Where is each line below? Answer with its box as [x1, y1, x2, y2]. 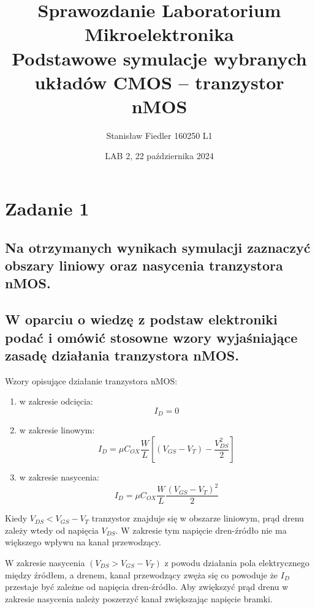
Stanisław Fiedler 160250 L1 [106, 129, 213, 141]
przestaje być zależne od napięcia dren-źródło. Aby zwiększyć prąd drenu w [5, 580, 289, 593]
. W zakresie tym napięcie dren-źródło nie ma [115, 523, 287, 536]
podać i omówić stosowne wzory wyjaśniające [5, 327, 298, 346]
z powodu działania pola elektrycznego [164, 556, 309, 569]
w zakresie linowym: [19, 424, 95, 436]
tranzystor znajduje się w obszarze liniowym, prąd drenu [91, 512, 304, 525]
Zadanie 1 [5, 196, 89, 221]
